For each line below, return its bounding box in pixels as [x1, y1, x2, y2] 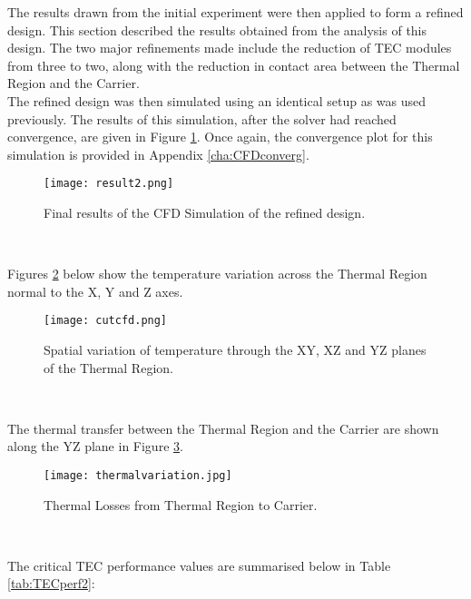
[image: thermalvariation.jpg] [44, 469, 232, 482]
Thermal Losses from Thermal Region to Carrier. [44, 495, 318, 514]
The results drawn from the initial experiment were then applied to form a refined [7, 3, 464, 21]
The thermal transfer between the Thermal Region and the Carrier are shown [7, 418, 439, 437]
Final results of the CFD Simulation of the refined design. [44, 203, 366, 221]
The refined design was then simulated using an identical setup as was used [7, 91, 427, 110]
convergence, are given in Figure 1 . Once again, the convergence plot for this [7, 127, 433, 146]
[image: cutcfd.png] [44, 314, 168, 328]
